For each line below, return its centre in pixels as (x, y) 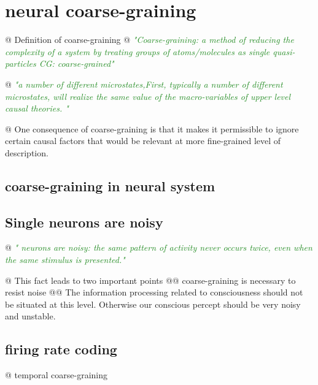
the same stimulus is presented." (65, 260)
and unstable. (30, 316)
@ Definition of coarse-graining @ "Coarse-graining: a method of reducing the (149, 40)
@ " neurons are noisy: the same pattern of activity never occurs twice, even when (159, 247)
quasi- (284, 51)
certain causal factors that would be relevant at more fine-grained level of (143, 141)
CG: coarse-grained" (76, 63)
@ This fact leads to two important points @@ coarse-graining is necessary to (150, 280)
